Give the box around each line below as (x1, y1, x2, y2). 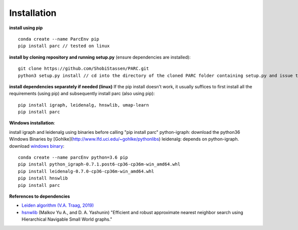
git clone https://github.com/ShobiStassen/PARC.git (18, 66, 149, 71)
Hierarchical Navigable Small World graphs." (21, 216, 113, 223)
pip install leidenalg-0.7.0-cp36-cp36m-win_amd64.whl (18, 169, 154, 174)
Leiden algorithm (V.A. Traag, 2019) (21, 202, 94, 208)
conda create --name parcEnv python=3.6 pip (18, 155, 129, 161)
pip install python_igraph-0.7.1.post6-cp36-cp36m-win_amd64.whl (18, 162, 181, 167)
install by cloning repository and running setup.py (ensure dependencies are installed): (9, 54, 191, 60)
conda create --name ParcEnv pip (18, 36, 99, 42)
